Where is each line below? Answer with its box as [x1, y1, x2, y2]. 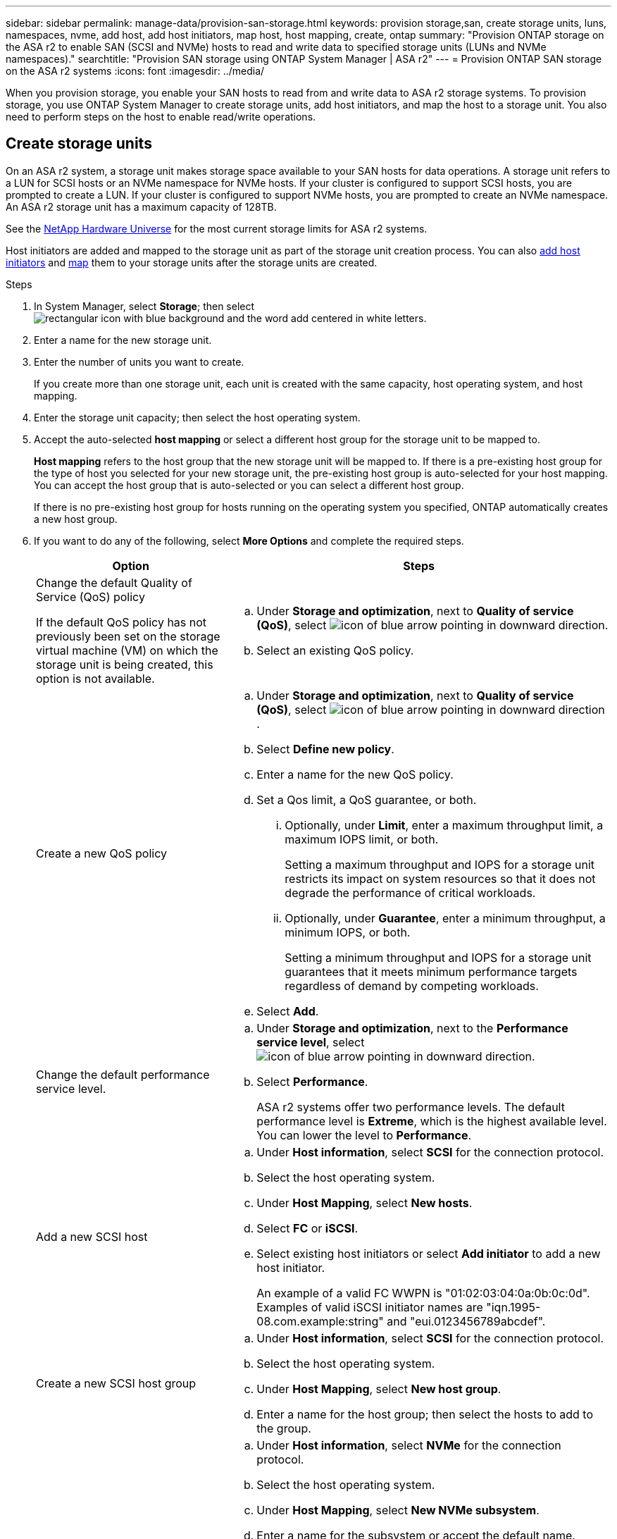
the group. [256, 1421, 311, 1435]
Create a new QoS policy [36, 846, 167, 860]
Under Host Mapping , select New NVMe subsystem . [256, 1502, 540, 1517]
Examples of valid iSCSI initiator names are [256, 1299, 483, 1314]
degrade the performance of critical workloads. [285, 885, 536, 900]
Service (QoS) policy [36, 589, 145, 604]
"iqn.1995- [486, 1299, 541, 1314]
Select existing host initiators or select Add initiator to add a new [256, 1246, 601, 1261]
